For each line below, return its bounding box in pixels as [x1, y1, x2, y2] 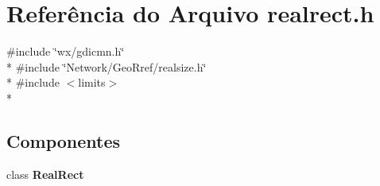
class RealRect [6, 165, 84, 182]
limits [78, 74, 106, 91]
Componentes [6, 128, 121, 153]
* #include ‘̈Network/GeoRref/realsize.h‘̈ [6, 58, 207, 75]
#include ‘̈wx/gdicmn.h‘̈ [6, 43, 125, 60]
